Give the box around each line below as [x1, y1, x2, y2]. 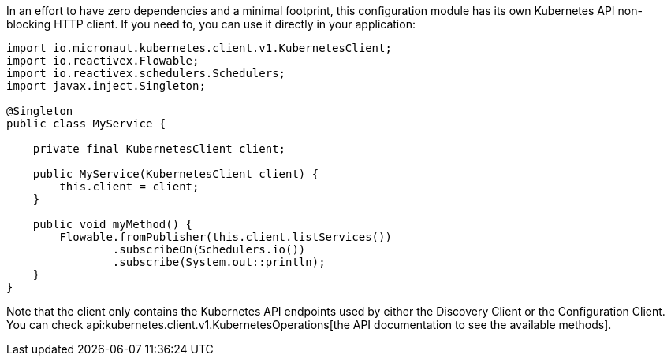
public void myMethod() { [32, 218, 193, 231]
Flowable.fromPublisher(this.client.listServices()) [59, 231, 392, 243]
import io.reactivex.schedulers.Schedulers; [6, 67, 286, 79]
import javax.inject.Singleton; [6, 79, 206, 92]
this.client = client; [59, 180, 199, 193]
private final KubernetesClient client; [32, 142, 286, 155]
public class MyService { [6, 117, 166, 130]
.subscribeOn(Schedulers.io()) [112, 243, 306, 256]
